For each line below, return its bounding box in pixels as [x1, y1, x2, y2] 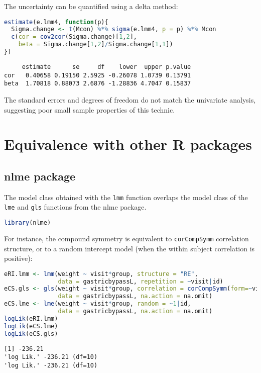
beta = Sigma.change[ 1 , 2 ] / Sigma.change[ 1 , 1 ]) [18, 41, 173, 48]
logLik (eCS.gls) [4, 330, 58, 337]
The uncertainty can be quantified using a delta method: [4, 1, 178, 11]
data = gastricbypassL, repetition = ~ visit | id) [58, 277, 223, 285]
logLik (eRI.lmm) [4, 315, 58, 322]
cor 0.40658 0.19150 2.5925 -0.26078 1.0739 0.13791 [4, 71, 191, 79]
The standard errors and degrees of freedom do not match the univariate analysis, [4, 94, 256, 105]
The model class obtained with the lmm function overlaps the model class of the [4, 192, 248, 202]
